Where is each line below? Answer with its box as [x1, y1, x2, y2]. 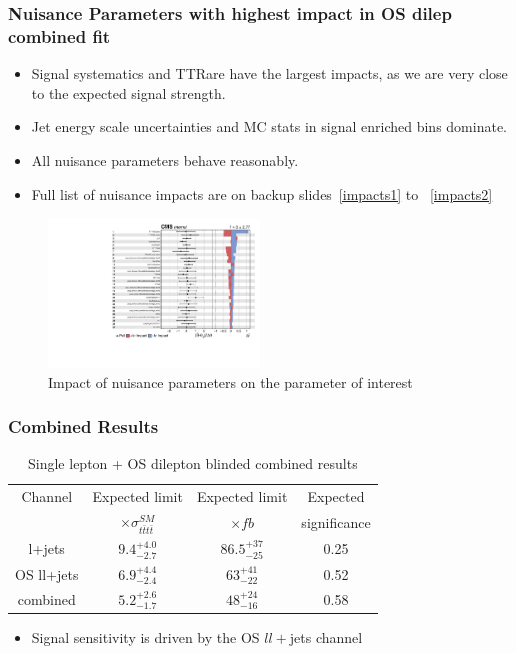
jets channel [289, 626, 363, 647]
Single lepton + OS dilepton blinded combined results [28, 453, 358, 474]
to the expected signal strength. [31, 82, 226, 103]
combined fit [8, 23, 111, 48]
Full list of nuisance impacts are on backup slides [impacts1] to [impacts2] [31, 183, 493, 204]
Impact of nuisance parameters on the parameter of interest [48, 371, 413, 392]
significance [301, 512, 371, 533]
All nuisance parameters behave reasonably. [31, 149, 299, 170]
